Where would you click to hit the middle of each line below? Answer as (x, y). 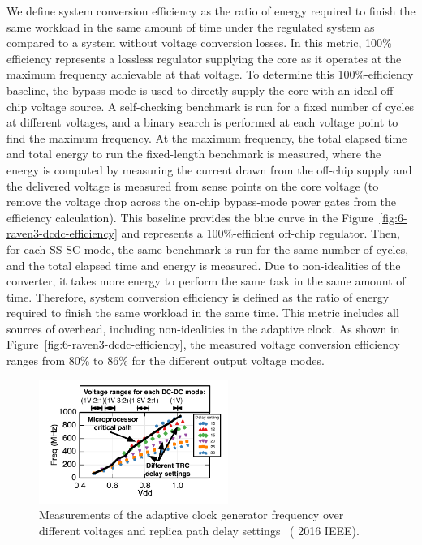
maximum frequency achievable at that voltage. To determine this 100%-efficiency (210, 74)
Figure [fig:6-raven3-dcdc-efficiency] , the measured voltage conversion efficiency (203, 344)
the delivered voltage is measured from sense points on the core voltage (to (193, 185)
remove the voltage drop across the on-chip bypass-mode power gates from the (202, 202)
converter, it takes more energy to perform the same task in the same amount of (206, 281)
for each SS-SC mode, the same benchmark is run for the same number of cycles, (208, 249)
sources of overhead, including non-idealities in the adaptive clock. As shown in (203, 328)
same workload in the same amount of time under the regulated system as (191, 26)
